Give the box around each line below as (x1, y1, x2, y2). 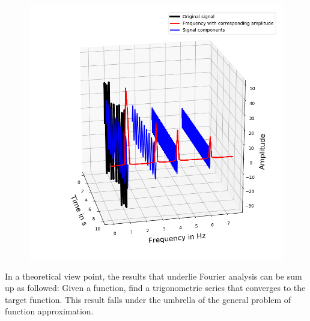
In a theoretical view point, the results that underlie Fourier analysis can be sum (5, 269, 302, 282)
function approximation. (5, 305, 94, 317)
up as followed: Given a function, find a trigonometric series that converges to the (5, 281, 306, 294)
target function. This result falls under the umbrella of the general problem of (5, 293, 291, 305)
